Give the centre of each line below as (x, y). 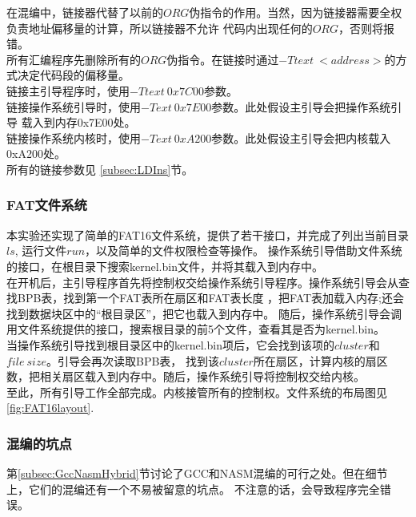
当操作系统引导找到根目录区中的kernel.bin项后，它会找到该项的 (170, 344)
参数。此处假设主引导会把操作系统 (301, 106)
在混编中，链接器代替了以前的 (85, 12)
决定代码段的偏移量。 (73, 75)
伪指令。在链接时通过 (223, 59)
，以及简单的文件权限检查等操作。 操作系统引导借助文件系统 (244, 250)
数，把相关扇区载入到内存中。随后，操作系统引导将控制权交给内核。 (186, 376)
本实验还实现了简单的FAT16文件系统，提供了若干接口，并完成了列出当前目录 (208, 234)
